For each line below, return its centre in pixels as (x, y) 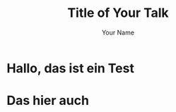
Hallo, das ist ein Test (71, 68)
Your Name (118, 32)
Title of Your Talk (118, 13)
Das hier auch (48, 101)
